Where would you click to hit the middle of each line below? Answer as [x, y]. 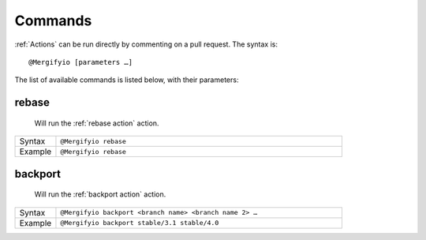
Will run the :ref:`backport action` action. [100, 194]
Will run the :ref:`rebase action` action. [97, 123]
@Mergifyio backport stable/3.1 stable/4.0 [140, 223]
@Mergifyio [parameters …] [81, 62]
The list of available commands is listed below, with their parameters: [127, 80]
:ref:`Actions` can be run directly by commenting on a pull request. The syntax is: [146, 44]
